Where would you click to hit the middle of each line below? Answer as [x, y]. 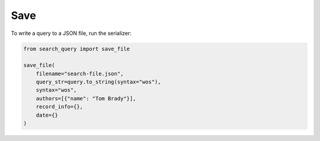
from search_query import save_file [77, 49]
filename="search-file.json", [80, 73]
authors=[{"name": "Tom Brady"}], [86, 98]
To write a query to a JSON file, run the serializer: [71, 33]
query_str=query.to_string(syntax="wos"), [98, 82]
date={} [47, 115]
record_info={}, [59, 107]
